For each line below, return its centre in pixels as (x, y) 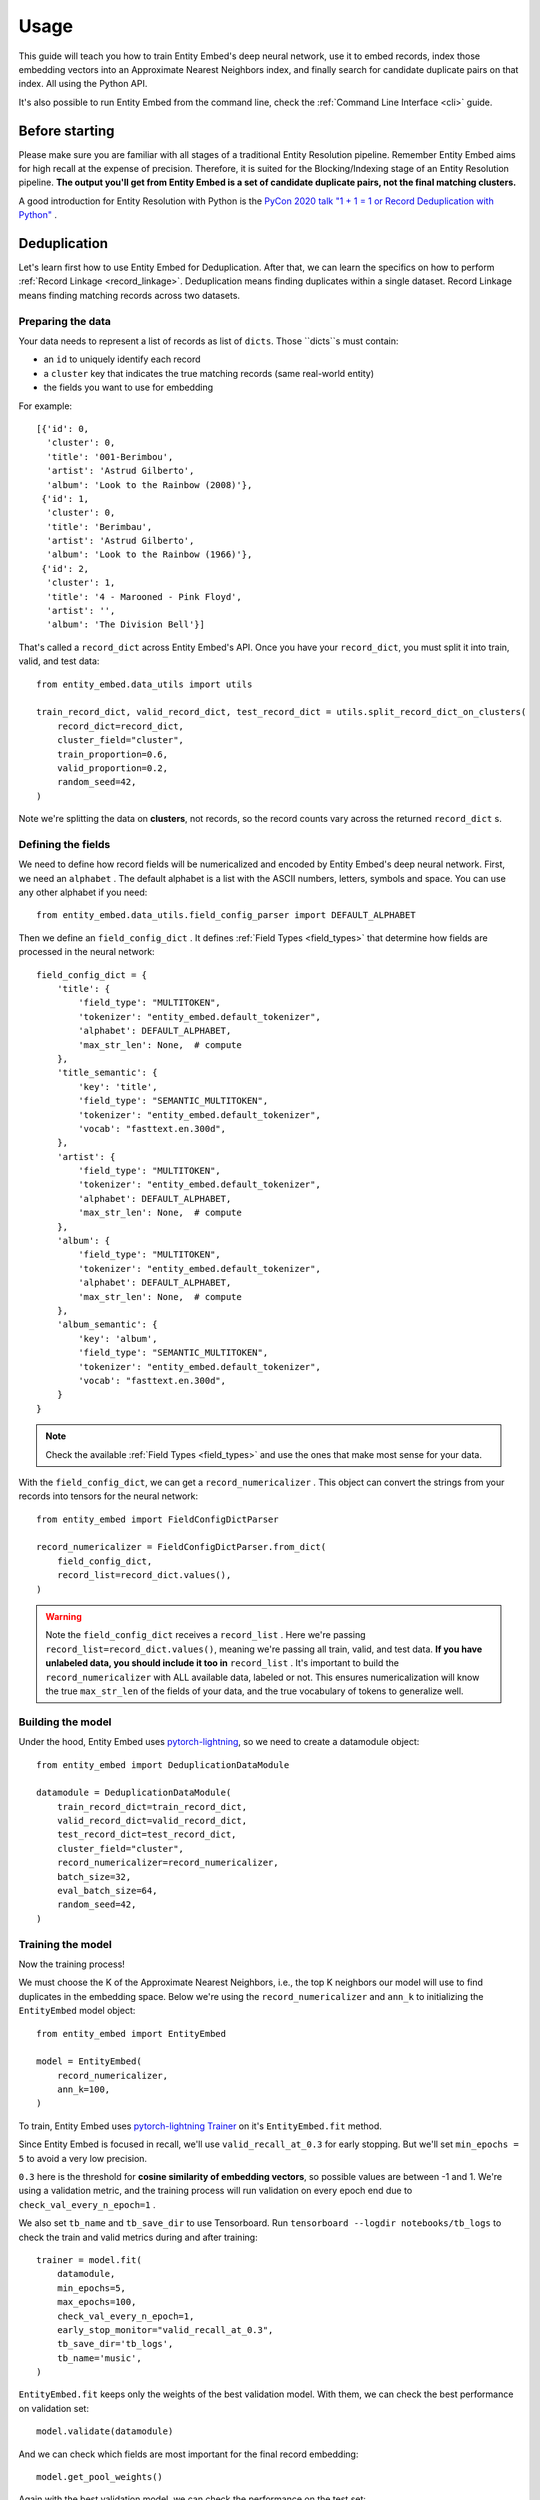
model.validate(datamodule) (105, 2431)
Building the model (65, 1722)
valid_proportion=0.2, (112, 768)
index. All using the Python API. (83, 84)
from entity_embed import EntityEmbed (131, 2033)
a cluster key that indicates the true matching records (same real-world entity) (209, 373)
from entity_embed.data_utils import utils (144, 684)
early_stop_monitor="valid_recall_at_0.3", (165, 2329)
